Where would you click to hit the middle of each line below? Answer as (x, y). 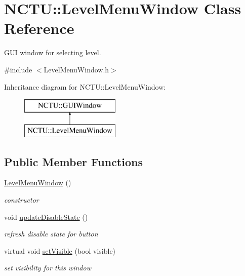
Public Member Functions (73, 161)
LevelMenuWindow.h (76, 69)
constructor (22, 200)
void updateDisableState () (46, 216)
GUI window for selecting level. (53, 52)
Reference (39, 28)
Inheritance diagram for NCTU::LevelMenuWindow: (85, 86)
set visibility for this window (48, 268)
